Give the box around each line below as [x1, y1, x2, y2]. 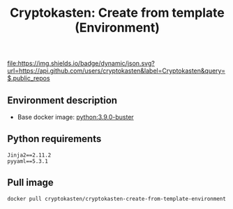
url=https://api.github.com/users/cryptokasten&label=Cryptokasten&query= [7, 66, 225, 75]
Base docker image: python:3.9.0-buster [17, 113, 134, 121]
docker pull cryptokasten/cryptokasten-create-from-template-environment [7, 195, 227, 202]
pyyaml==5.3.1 [7, 157, 49, 165]
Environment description [7, 94, 117, 106]
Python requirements [7, 133, 102, 145]
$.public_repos [7, 74, 50, 82]
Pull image [7, 177, 54, 189]
